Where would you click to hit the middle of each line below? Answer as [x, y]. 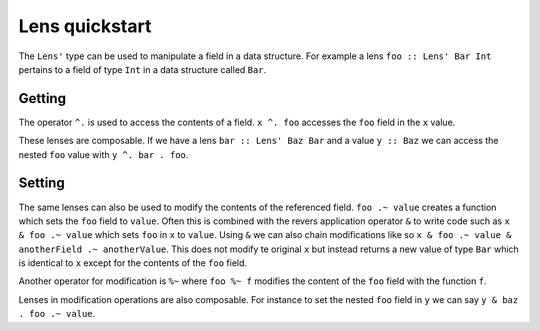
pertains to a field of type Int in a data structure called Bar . [142, 69]
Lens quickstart [85, 26]
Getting [42, 98]
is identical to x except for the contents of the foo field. [133, 263]
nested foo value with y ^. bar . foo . [103, 154]
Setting [41, 183]
